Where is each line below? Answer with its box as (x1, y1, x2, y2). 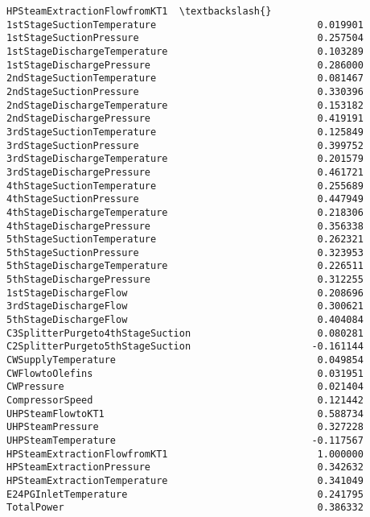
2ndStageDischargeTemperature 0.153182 (6, 99, 364, 111)
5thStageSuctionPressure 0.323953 (6, 246, 364, 258)
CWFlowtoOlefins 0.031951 (6, 367, 364, 379)
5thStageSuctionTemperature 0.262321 (6, 234, 364, 246)
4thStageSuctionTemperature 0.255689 (6, 180, 364, 192)
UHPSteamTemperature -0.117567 (6, 435, 364, 446)
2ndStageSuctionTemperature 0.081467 (6, 72, 364, 85)
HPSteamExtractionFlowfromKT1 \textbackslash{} (6, 6, 272, 17)
